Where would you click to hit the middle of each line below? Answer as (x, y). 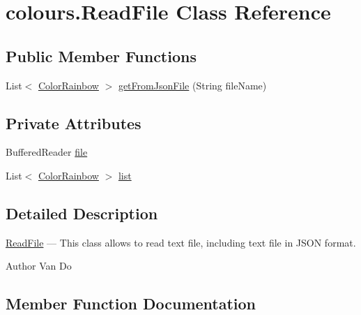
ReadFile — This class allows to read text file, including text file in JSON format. (181, 242)
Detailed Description (82, 213)
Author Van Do (39, 266)
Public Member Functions (101, 56)
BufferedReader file (47, 152)
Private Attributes (74, 123)
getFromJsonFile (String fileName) (192, 85)
